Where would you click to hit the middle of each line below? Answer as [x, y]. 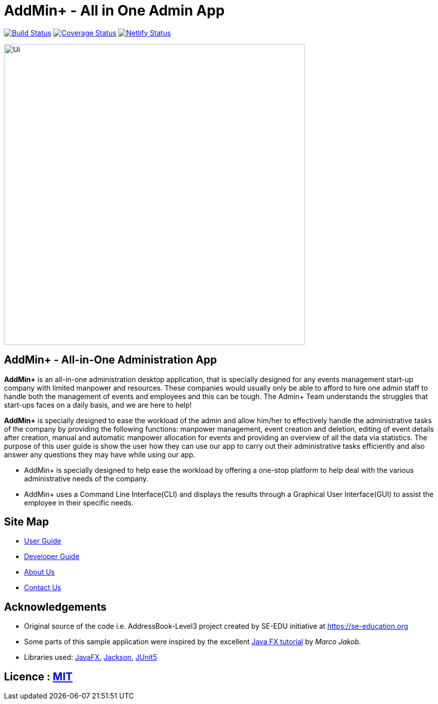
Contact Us [43, 588]
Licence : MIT [38, 676]
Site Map [27, 522]
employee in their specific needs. [79, 502]
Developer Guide [52, 557]
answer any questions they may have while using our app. [100, 454]
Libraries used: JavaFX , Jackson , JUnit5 [91, 657]
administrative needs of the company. [86, 478]
